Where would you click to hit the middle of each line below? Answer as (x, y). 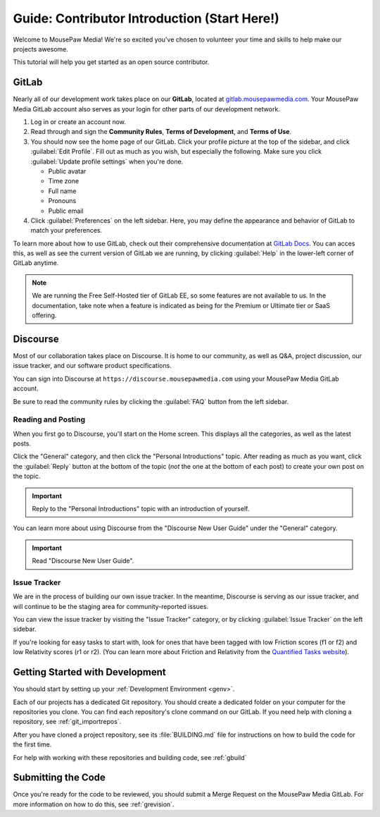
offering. (44, 315)
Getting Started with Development (89, 672)
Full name (62, 191)
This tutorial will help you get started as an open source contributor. (111, 62)
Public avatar (67, 171)
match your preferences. (66, 231)
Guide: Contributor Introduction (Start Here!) (146, 18)
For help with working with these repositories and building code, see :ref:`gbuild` (130, 757)
